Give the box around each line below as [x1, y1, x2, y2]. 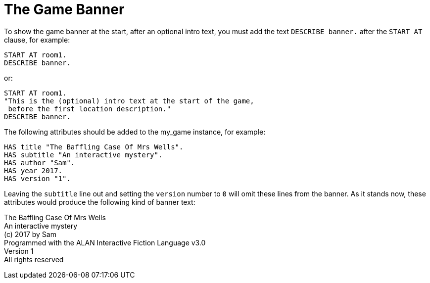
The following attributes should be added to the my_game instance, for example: [4, 127, 266, 136]
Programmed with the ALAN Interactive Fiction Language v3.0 [4, 238, 206, 247]
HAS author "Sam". [4, 158, 75, 167]
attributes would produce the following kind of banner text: [4, 197, 195, 206]
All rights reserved [4, 255, 64, 264]
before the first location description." [8, 104, 171, 113]
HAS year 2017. [4, 166, 63, 175]
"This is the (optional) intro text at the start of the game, [4, 96, 254, 105]
